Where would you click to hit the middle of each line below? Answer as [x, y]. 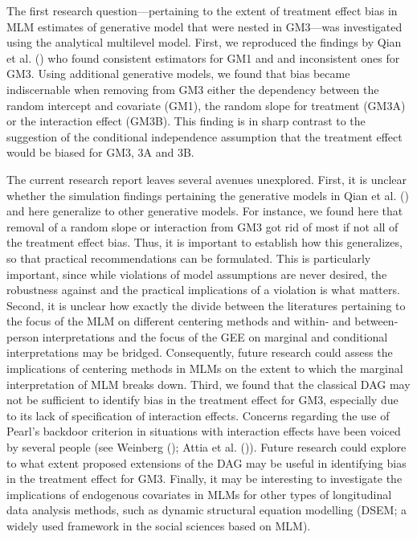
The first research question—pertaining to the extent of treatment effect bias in [202, 10]
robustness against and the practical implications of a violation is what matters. [203, 290]
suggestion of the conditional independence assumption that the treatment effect [204, 136]
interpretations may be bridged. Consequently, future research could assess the [200, 352]
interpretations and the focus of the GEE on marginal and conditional [215, 336]
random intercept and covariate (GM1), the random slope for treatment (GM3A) [206, 105]
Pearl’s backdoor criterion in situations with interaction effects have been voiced [204, 431]
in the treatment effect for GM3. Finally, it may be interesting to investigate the [204, 479]
